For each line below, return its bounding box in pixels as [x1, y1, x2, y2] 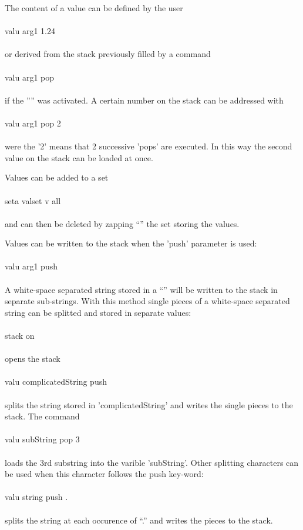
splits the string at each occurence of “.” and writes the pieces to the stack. [5, 514, 273, 526]
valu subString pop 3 [5, 433, 80, 445]
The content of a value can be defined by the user [5, 2, 183, 14]
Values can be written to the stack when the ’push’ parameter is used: [5, 237, 257, 249]
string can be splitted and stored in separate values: [5, 306, 191, 318]
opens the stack [5, 352, 60, 365]
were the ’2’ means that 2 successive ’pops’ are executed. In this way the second [5, 140, 292, 152]
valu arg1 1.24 [5, 25, 55, 37]
